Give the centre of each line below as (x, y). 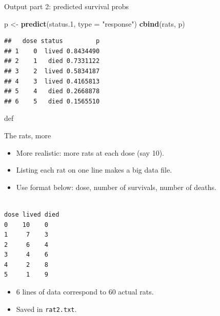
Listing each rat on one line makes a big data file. (94, 170)
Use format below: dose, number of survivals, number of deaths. (116, 187)
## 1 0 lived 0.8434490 (52, 51)
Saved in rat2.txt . (46, 309)
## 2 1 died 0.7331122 (52, 61)
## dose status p (52, 41)
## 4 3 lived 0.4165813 (52, 81)
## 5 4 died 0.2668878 (52, 91)
